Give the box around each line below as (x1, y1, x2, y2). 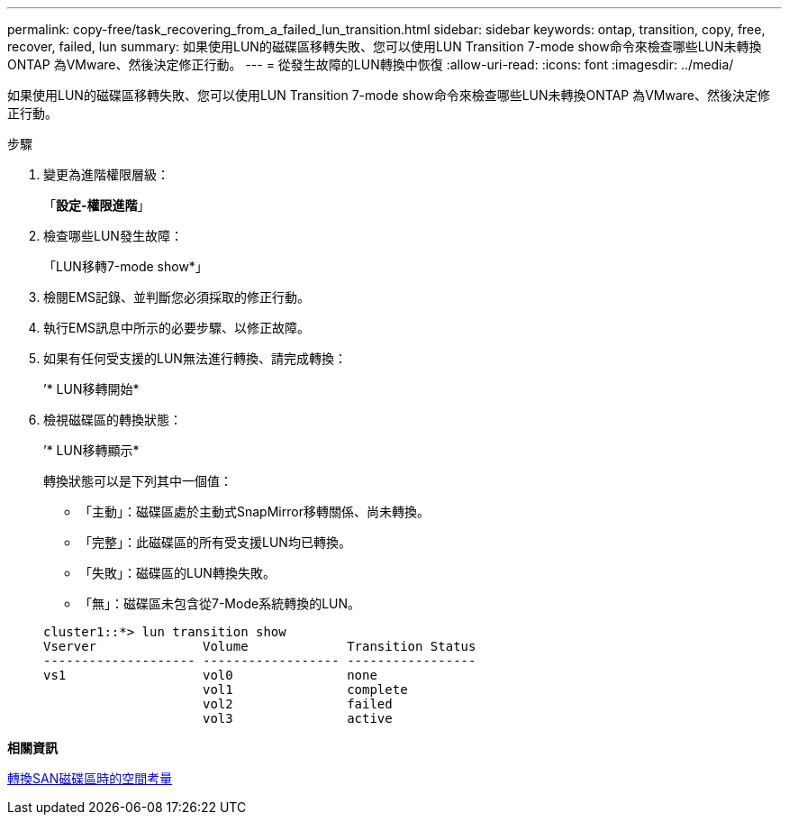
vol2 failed (203, 697, 393, 711)
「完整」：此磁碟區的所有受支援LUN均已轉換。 (79, 534, 351, 550)
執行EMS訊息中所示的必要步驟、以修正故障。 (43, 320, 311, 335)
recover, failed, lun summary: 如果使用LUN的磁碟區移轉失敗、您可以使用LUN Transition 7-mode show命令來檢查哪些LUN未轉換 (7, 39, 762, 54)
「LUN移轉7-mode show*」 (43, 259, 208, 274)
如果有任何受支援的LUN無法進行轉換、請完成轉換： (43, 351, 347, 366)
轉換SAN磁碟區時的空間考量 (7, 771, 173, 786)
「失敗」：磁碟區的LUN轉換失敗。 (79, 565, 276, 580)
